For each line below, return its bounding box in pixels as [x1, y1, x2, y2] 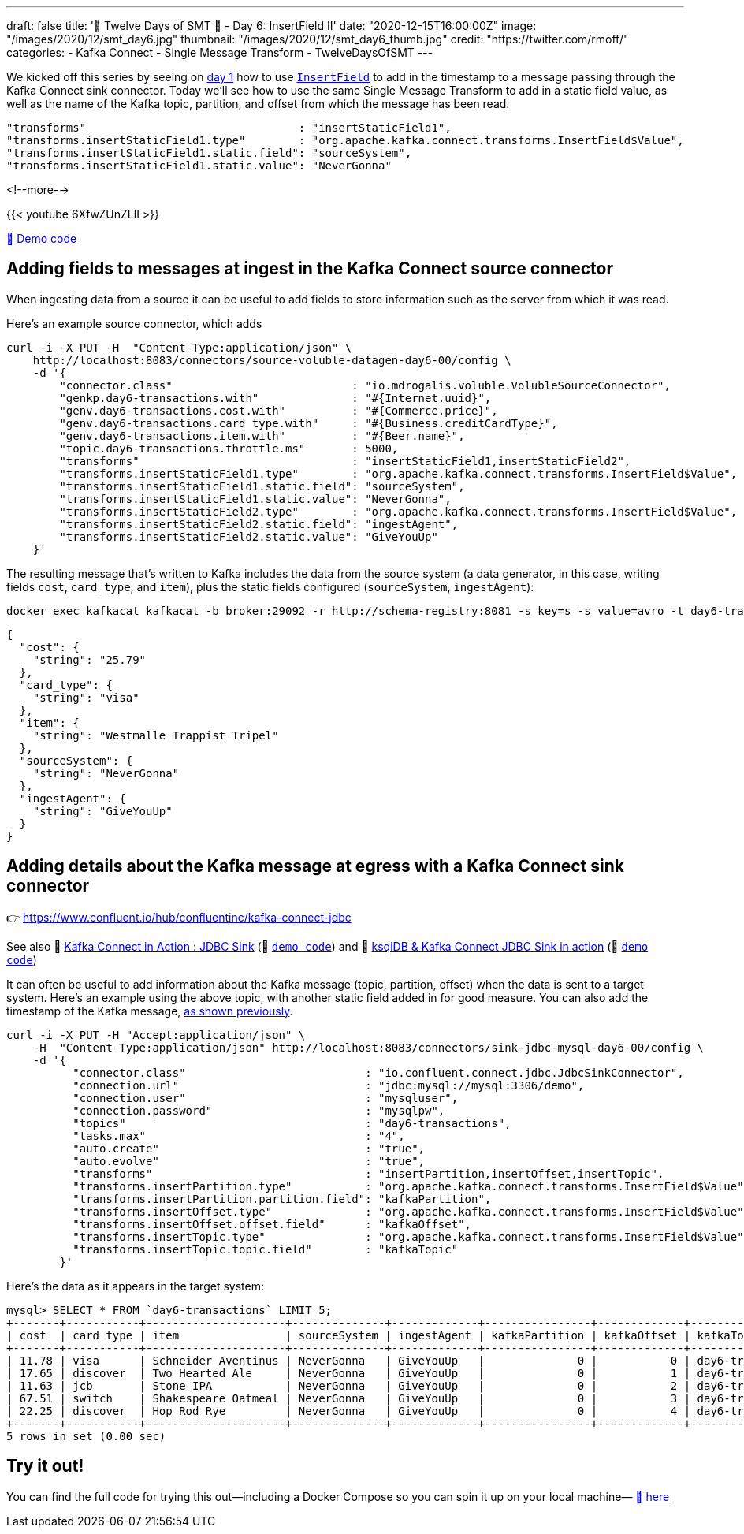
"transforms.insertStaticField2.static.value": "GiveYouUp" [59, 530, 438, 543]
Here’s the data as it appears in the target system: [6, 1279, 264, 1293]
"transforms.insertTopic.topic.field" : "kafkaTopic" [73, 1242, 459, 1256]
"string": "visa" [32, 691, 139, 704]
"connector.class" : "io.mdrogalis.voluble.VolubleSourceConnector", [59, 378, 671, 392]
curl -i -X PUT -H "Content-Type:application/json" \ [6, 341, 352, 354]
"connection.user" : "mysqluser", [73, 1091, 459, 1104]
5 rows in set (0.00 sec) [6, 1429, 166, 1443]
